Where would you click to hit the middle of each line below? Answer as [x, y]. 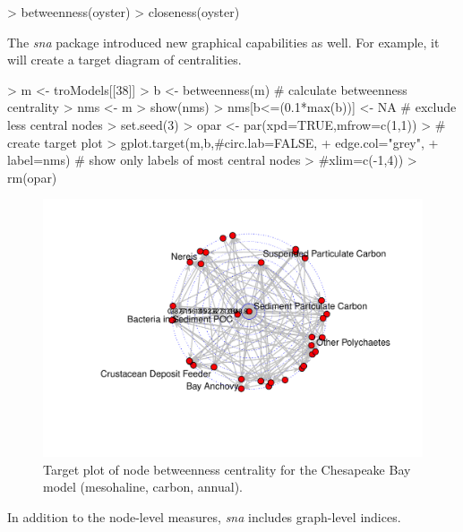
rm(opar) [32, 177]
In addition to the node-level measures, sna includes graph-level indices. [204, 516]
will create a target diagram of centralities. [124, 60]
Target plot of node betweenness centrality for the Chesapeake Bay [227, 469]
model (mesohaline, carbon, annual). [143, 487]
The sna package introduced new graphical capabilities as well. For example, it [223, 42]
